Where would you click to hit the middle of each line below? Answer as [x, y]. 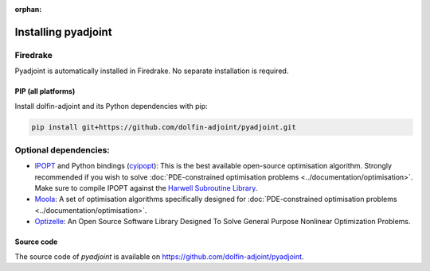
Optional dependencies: [63, 149]
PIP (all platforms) [45, 91]
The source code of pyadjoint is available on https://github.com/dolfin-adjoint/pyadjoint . [159, 256]
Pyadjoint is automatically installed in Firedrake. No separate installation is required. [152, 71]
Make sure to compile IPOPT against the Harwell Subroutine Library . [146, 188]
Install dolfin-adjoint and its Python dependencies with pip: [111, 106]
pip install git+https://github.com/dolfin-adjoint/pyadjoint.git [164, 127]
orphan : [28, 9]
